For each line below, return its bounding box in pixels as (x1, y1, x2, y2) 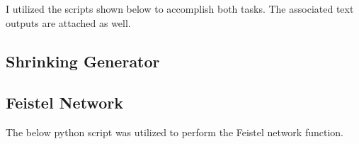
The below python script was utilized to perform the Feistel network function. (6, 125, 343, 140)
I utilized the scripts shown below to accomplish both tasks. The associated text (6, 1, 354, 16)
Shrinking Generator (6, 50, 160, 72)
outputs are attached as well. (6, 15, 131, 30)
